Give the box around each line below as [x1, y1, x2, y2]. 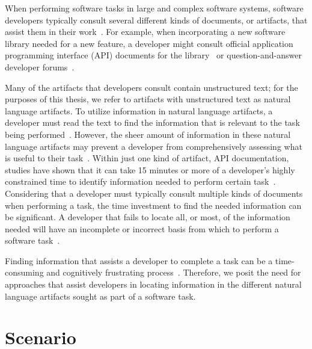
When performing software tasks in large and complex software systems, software [5, 2, 304, 14]
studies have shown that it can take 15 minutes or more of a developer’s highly [5, 163, 295, 176]
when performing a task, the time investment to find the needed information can [5, 199, 302, 211]
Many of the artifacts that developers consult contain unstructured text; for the [5, 81, 298, 93]
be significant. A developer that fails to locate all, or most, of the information [5, 211, 290, 223]
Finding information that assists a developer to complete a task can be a [5, 254, 273, 267]
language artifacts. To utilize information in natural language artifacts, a [5, 104, 273, 117]
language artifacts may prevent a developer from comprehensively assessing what [5, 140, 302, 152]
